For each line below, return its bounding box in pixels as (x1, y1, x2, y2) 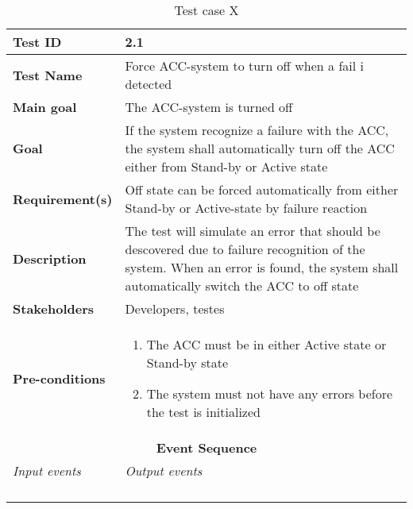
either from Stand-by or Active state (125, 157, 328, 175)
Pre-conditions (13, 368, 106, 388)
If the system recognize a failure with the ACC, (125, 121, 389, 139)
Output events (125, 461, 203, 480)
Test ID (13, 33, 62, 51)
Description (13, 249, 87, 268)
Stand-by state (146, 353, 229, 372)
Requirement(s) (13, 189, 113, 208)
